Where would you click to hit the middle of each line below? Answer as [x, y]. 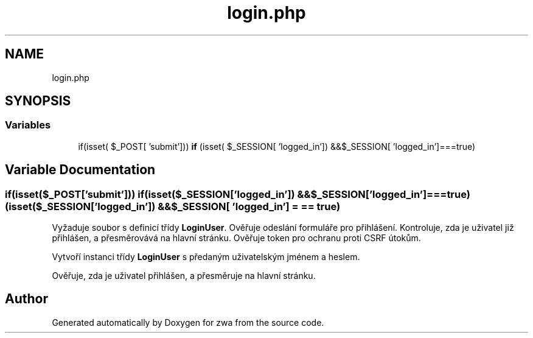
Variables [28, 125]
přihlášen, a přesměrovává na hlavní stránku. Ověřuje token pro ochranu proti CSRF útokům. [236, 238]
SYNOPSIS [38, 101]
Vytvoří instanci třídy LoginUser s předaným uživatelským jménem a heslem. [206, 257]
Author [26, 299]
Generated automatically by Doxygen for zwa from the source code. [188, 322]
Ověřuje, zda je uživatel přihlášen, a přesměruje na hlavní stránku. [184, 276]
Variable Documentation [80, 170]
